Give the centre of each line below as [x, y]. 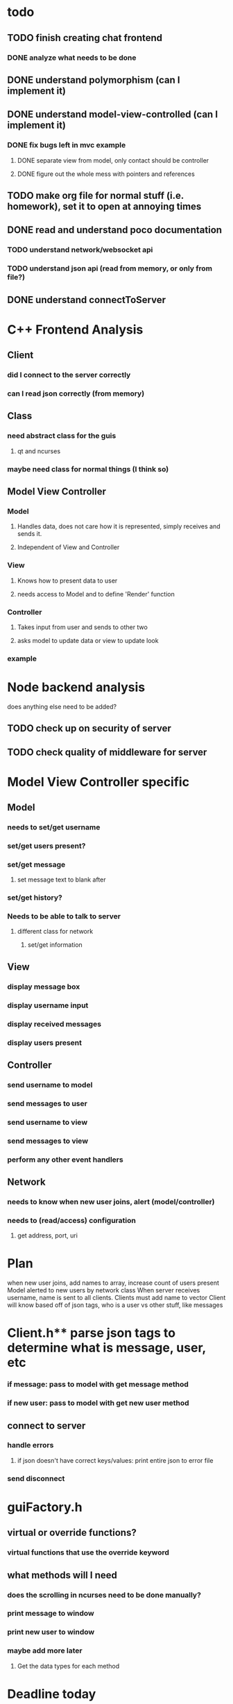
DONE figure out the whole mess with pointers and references [106, 174]
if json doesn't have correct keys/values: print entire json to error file [115, 1460]
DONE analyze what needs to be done [72, 58]
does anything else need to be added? [62, 706]
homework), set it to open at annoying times [104, 206]
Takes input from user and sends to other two [82, 627]
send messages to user [48, 1103]
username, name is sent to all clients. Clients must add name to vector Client [116, 1298]
